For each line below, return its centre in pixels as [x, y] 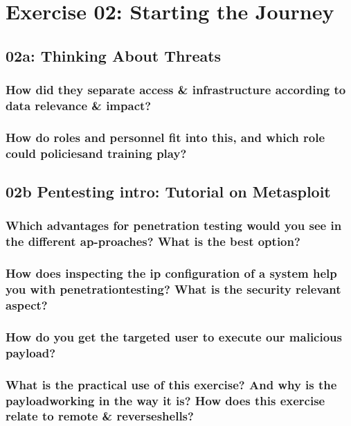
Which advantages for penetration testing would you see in [174, 225]
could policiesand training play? [96, 153]
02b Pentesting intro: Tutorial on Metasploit [168, 192]
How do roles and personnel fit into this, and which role [165, 137]
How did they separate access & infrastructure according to [176, 90]
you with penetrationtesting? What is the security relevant [173, 289]
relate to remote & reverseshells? [100, 416]
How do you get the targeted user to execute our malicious [174, 336]
